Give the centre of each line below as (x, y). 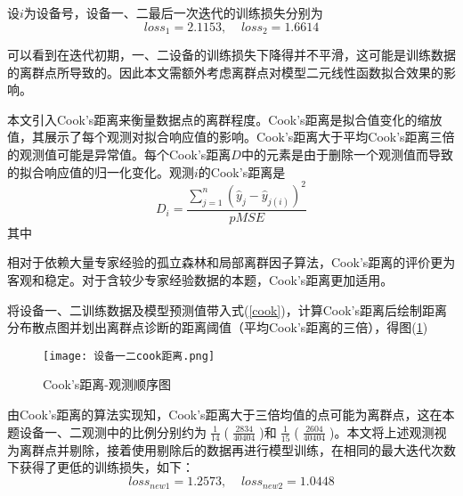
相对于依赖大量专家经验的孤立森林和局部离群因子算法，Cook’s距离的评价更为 (231, 262)
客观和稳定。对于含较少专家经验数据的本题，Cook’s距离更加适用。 (200, 279)
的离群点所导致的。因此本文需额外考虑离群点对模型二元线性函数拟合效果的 (225, 72)
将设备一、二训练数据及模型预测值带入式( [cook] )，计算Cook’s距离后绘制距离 (227, 309)
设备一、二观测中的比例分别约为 (113, 431)
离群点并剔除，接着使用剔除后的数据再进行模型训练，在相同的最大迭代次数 (237, 449)
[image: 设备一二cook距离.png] (129, 356)
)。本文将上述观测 (382, 431)
